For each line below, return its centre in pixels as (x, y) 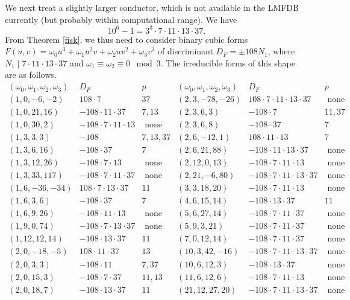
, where (281, 51)
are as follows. (31, 75)
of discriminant (186, 51)
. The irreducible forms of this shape (228, 62)
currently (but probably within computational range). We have (121, 19)
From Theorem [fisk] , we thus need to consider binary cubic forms (127, 39)
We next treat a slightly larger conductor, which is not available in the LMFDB (152, 7)
